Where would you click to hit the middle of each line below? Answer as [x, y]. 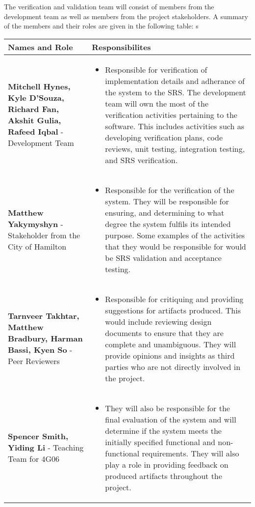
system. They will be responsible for [167, 201]
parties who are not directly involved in [173, 366]
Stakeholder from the [44, 235]
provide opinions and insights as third [170, 355]
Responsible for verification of [156, 69]
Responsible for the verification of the [170, 190]
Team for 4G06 [34, 459]
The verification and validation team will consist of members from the [109, 6]
